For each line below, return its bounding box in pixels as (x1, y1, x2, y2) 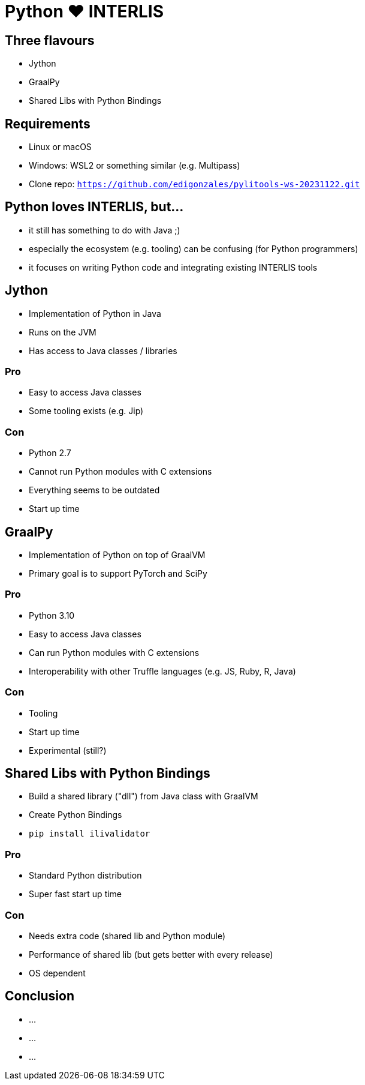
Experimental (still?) (29, 745, 107, 756)
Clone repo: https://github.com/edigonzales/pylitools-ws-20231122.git (29, 179, 360, 190)
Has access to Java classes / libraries (29, 345, 177, 356)
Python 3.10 (29, 610, 75, 621)
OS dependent (29, 967, 86, 978)
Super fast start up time (29, 889, 122, 900)
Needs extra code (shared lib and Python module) (29, 930, 226, 941)
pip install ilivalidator (29, 829, 150, 839)
